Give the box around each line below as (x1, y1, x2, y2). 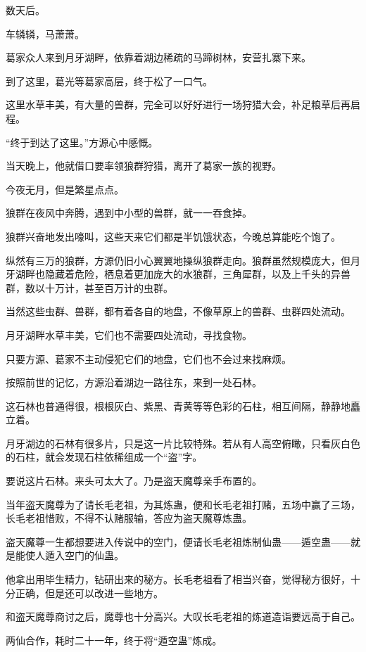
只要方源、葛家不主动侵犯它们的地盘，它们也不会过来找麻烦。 (6, 351, 291, 366)
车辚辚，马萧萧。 (6, 26, 84, 41)
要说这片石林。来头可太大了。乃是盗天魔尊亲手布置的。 (6, 473, 262, 488)
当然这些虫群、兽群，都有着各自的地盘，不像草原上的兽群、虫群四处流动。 (6, 304, 351, 319)
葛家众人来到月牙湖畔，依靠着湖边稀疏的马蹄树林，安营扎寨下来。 (6, 50, 311, 65)
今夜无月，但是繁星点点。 (6, 181, 124, 196)
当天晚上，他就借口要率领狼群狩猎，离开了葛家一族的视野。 (6, 158, 282, 173)
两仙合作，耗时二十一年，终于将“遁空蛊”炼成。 (6, 632, 222, 647)
